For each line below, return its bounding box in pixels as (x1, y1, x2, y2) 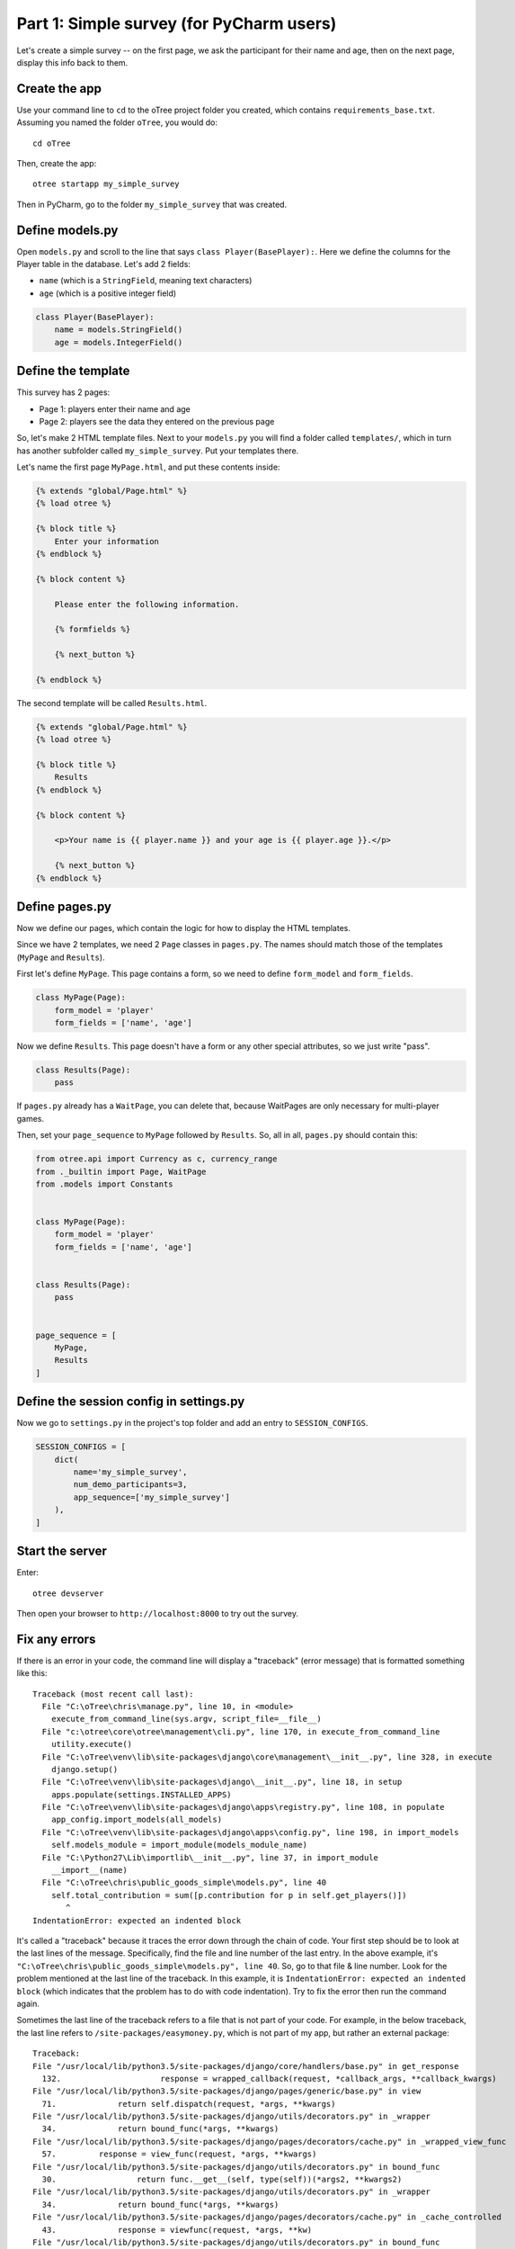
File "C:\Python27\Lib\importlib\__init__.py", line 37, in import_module (41, 1852, 379, 1862)
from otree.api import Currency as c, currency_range (35, 1154, 278, 1164)
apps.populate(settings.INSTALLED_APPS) (50, 1789, 233, 1799)
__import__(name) (50, 1865, 128, 1876)
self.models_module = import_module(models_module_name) (50, 1840, 307, 1850)
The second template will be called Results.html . (16, 697, 208, 708)
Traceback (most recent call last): (32, 1689, 194, 1699)
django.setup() (50, 1764, 119, 1774)
